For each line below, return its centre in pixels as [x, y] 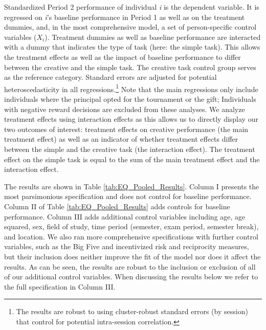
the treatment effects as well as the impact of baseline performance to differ [123, 57]
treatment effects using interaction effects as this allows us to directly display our [131, 119]
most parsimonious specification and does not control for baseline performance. [128, 196]
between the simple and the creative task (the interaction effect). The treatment [130, 149]
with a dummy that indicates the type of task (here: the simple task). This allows [132, 47]
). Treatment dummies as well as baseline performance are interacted [153, 37]
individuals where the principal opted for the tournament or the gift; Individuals [130, 99]
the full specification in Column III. [60, 286]
